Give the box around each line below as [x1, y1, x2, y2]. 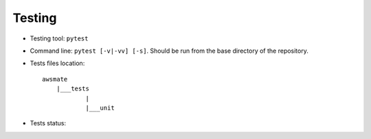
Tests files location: [30, 59, 85, 68]
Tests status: [30, 119, 67, 127]
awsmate [42, 75, 68, 83]
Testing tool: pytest [30, 34, 89, 42]
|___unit [85, 103, 115, 112]
